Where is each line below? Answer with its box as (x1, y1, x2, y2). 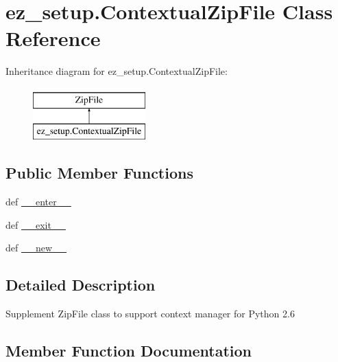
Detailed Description (5, 274, 156, 295)
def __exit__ (5, 217, 66, 231)
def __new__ (5, 240, 67, 255)
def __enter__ (5, 194, 71, 209)
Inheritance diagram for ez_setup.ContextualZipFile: (5, 64, 228, 78)
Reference (5, 24, 101, 52)
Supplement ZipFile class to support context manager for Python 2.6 (5, 306, 295, 321)
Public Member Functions (5, 162, 193, 183)
